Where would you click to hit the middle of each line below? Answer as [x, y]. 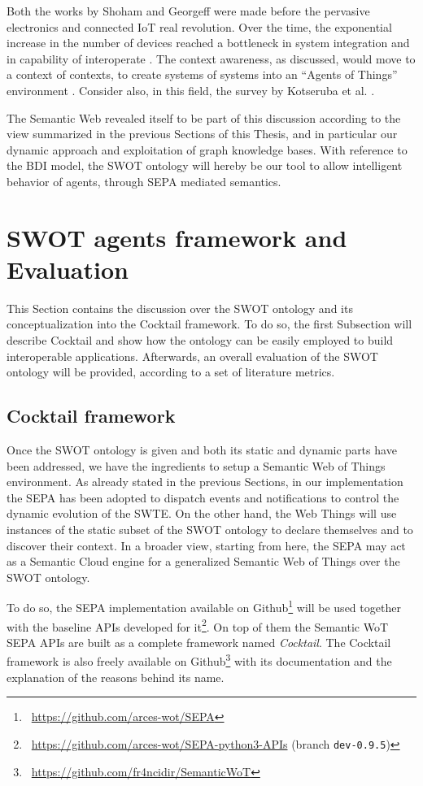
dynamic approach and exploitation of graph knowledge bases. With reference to [207, 149]
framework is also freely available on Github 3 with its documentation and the [199, 660]
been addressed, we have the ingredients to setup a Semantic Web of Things [196, 465]
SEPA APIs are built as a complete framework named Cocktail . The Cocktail [199, 642]
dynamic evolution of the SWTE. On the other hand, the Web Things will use [202, 513]
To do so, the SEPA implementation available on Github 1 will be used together [204, 606]
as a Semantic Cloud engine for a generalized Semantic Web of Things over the [203, 561]
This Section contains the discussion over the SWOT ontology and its [180, 308]
